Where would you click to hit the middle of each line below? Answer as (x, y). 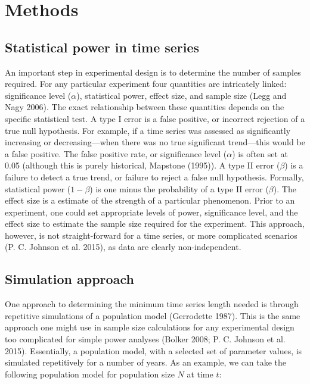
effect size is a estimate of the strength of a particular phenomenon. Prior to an (150, 200)
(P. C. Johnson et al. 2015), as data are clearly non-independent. (123, 247)
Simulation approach (69, 279)
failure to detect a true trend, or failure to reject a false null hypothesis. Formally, (154, 177)
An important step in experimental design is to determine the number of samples (153, 72)
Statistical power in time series (102, 47)
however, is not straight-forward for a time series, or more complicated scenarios (151, 235)
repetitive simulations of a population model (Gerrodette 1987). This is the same (153, 315)
